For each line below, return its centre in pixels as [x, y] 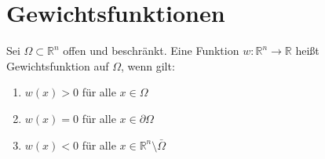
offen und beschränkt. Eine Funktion [151, 51]
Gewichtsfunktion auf [58, 65]
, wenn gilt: [148, 65]
